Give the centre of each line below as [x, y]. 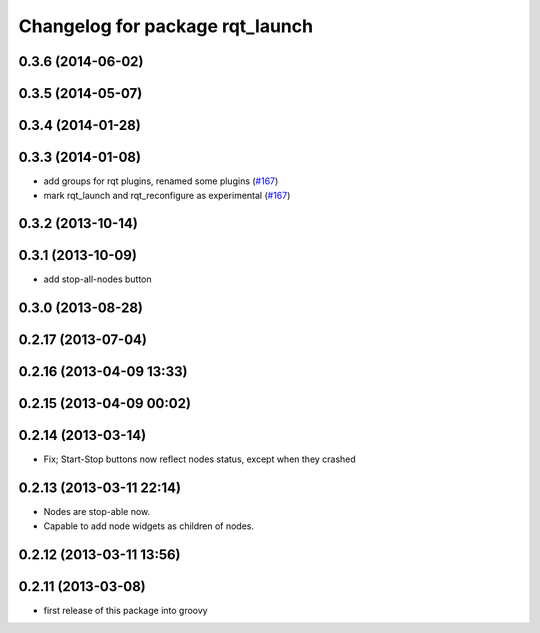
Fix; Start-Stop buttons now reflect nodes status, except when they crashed [200, 459]
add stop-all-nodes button [97, 279]
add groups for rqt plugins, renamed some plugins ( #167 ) [161, 181]
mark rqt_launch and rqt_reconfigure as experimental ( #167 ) [167, 195]
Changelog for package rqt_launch [166, 26]
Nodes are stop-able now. [97, 512]
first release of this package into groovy [126, 610]
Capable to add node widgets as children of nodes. [149, 526]
